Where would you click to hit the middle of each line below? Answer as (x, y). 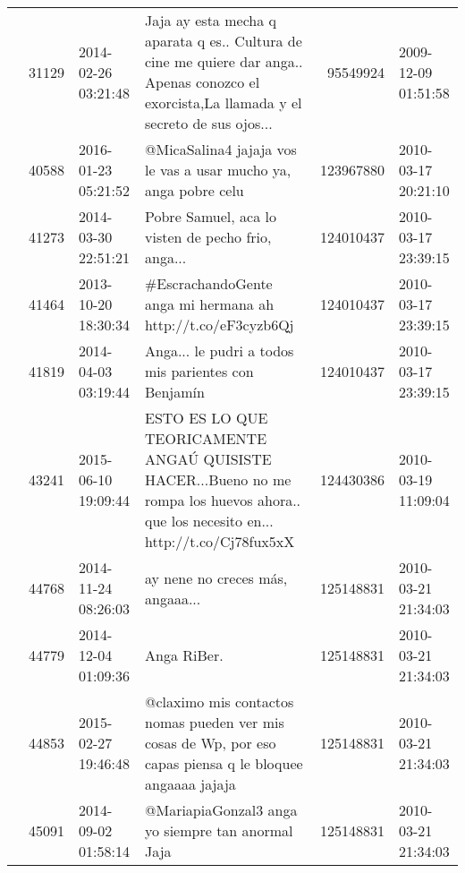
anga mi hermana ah (210, 304)
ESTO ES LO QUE (207, 418)
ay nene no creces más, (216, 578)
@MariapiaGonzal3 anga (221, 810)
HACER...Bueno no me (218, 479)
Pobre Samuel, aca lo (211, 216)
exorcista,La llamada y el (224, 103)
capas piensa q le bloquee (224, 763)
